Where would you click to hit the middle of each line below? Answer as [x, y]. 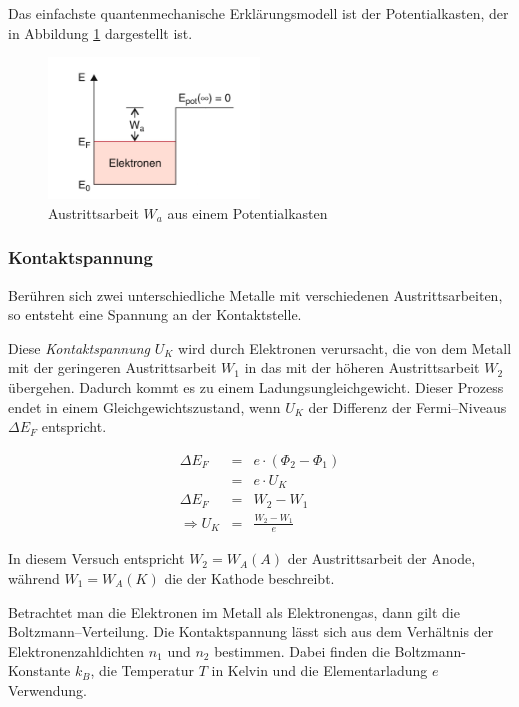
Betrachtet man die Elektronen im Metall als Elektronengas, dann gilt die [234, 611]
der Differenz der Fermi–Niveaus [407, 406]
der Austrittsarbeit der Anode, [381, 558]
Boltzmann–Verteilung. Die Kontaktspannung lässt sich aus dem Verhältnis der [251, 631]
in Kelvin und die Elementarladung [319, 670]
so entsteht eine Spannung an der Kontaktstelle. [155, 314]
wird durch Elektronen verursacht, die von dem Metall [345, 347]
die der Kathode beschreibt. [249, 577]
